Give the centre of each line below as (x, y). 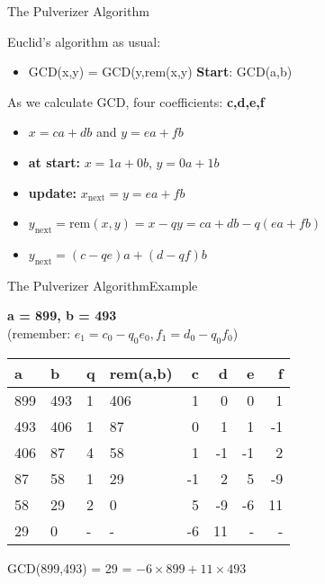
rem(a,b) (141, 373)
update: (53, 192)
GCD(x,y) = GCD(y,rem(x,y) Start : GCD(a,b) (160, 72)
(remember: (39, 332)
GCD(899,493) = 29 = (70, 567)
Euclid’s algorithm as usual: (84, 41)
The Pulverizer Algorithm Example (103, 285)
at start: (54, 162)
